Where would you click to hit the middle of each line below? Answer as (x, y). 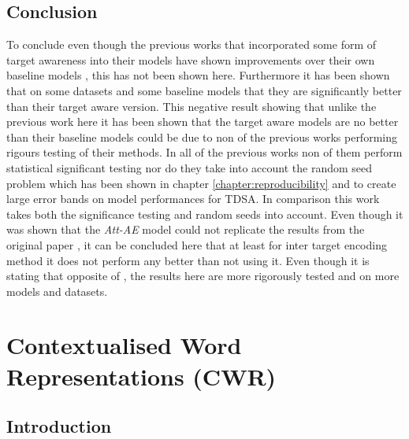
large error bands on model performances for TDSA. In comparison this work (193, 199)
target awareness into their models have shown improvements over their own (191, 59)
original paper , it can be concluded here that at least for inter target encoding (197, 244)
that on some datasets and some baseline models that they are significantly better (204, 90)
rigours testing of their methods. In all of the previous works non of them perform (204, 152)
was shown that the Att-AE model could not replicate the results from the (186, 229)
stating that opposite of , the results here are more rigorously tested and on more (203, 276)
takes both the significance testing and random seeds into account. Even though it (205, 214)
